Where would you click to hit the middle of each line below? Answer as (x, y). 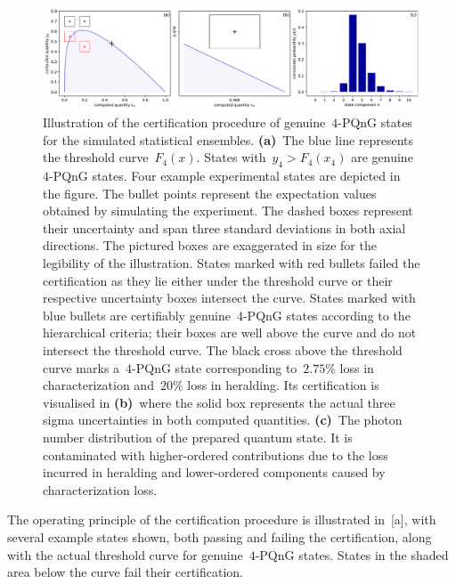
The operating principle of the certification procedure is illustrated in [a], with (222, 519)
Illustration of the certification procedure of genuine (184, 122)
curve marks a (81, 367)
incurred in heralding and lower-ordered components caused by (214, 472)
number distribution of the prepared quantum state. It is (198, 437)
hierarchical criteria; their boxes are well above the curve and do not (230, 333)
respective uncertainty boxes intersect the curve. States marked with (229, 298)
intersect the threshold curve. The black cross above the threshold (223, 350)
